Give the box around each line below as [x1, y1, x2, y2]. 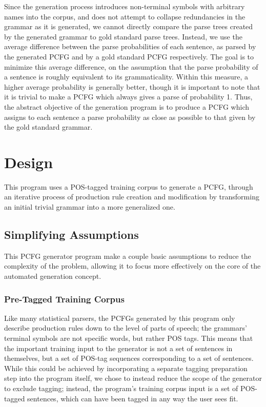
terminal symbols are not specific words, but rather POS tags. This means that [4, 333, 253, 343]
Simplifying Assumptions [4, 227, 139, 242]
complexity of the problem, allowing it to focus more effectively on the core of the [4, 260, 261, 271]
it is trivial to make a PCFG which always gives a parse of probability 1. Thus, [4, 91, 253, 102]
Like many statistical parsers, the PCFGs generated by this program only [4, 312, 235, 323]
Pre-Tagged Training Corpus [4, 292, 125, 305]
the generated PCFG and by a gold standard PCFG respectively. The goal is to [4, 51, 254, 62]
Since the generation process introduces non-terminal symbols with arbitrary [4, 1, 245, 11]
